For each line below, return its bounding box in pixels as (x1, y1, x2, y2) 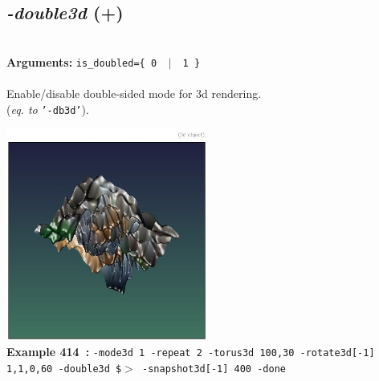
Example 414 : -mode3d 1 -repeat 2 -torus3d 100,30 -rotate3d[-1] (6, 343, 375, 360)
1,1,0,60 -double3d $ (6, 363, 122, 375)
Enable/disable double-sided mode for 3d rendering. (6, 85, 262, 102)
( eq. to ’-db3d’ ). (6, 100, 89, 117)
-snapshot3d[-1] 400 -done (142, 363, 286, 375)
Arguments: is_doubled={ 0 (6, 53, 157, 70)
